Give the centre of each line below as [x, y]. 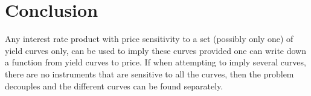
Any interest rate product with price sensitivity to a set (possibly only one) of [149, 39]
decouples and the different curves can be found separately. [114, 85]
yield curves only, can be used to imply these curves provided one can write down [155, 50]
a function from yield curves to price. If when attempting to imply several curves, [155, 62]
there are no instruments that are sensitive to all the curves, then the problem [149, 73]
